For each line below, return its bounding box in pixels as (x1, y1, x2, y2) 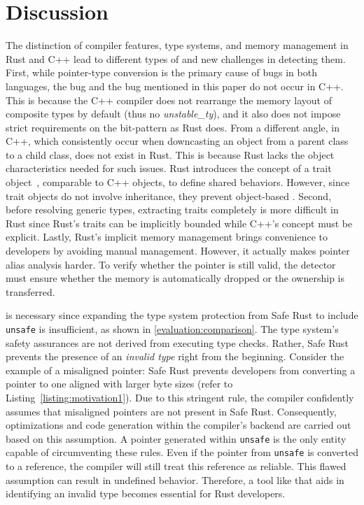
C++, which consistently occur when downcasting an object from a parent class (6, 134, 349, 148)
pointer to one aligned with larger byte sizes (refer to (6, 376, 233, 391)
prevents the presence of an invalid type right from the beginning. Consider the (6, 349, 344, 364)
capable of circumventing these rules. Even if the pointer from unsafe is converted (6, 445, 359, 460)
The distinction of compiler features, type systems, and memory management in (6, 38, 349, 52)
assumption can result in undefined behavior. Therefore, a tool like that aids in (6, 472, 344, 487)
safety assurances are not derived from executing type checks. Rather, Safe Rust (6, 335, 349, 350)
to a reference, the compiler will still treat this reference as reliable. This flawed (6, 459, 346, 474)
